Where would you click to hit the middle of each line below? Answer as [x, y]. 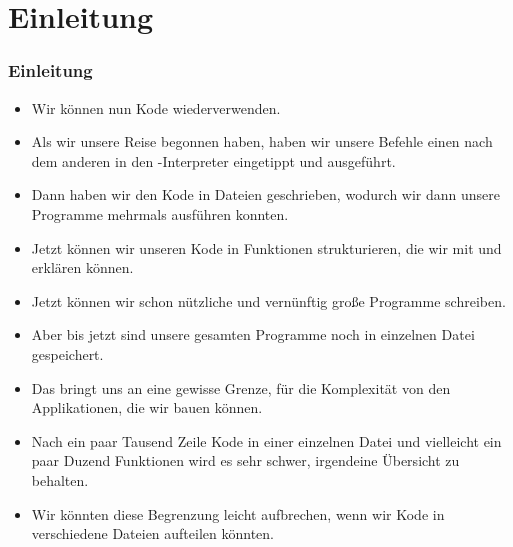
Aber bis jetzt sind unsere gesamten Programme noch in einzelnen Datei [253, 334]
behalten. [60, 479]
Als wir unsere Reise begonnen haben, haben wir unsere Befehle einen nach [262, 141]
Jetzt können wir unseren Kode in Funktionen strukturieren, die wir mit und [266, 247]
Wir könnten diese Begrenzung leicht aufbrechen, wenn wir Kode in [238, 513]
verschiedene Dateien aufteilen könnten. [152, 533]
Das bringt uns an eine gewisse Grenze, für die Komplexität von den [241, 387]
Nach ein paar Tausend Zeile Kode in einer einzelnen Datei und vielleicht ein [266, 440]
